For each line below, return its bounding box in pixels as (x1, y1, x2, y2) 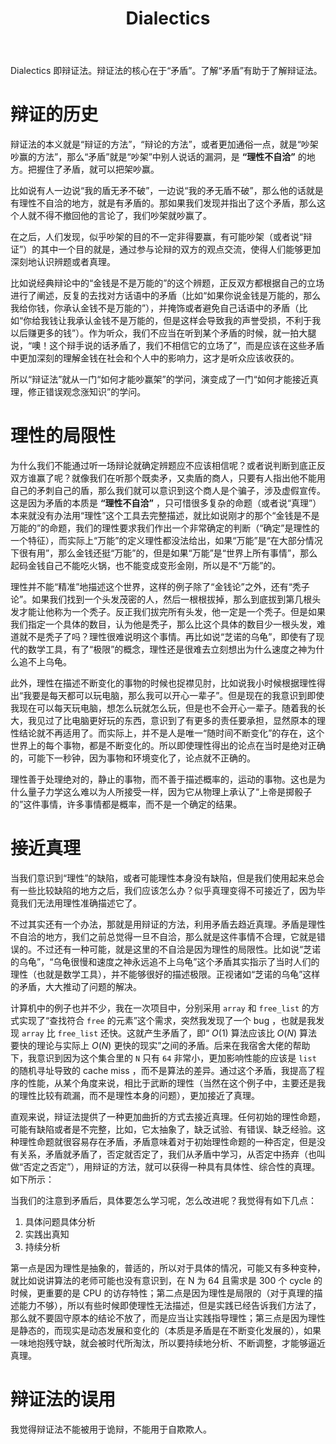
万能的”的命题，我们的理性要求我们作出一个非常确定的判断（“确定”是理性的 (10, 522, 320, 534)
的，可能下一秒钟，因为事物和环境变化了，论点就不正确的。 (10, 752, 256, 764)
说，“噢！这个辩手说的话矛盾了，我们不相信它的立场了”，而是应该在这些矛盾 (10, 340, 325, 352)
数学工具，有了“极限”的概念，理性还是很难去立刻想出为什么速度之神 (27, 643, 308, 656)
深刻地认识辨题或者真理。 (10, 256, 116, 268)
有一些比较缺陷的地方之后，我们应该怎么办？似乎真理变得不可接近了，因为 (10, 885, 317, 896)
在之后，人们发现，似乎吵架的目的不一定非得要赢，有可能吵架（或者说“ (10, 231, 304, 243)
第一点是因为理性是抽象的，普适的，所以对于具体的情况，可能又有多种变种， (10, 1262, 326, 1274)
